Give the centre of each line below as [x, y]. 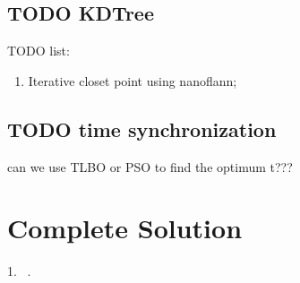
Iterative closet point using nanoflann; [133, 80]
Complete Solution [125, 228]
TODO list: [39, 51]
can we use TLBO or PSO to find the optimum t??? [150, 166]
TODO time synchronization [142, 129]
